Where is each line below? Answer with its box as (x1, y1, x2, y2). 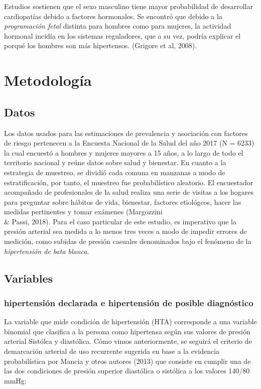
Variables (4, 270, 53, 286)
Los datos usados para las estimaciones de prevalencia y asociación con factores (4, 127, 248, 138)
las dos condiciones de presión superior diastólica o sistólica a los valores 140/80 (4, 365, 250, 376)
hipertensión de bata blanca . (4, 245, 89, 256)
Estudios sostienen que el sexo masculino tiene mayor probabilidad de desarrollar (4, 1, 253, 11)
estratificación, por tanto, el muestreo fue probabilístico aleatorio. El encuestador (4, 177, 253, 187)
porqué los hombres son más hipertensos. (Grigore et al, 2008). (4, 40, 197, 51)
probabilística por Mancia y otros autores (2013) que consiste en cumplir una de (4, 355, 251, 366)
